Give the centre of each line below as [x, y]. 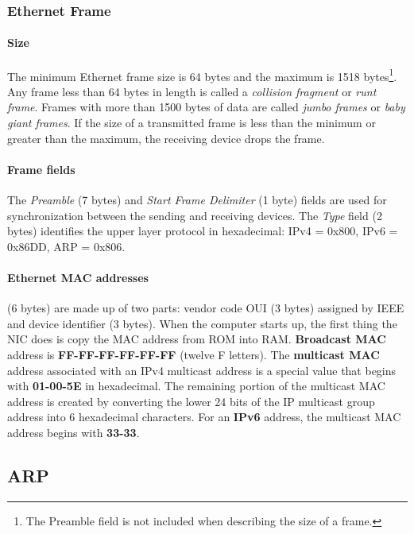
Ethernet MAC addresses [78, 278]
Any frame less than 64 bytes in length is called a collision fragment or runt [192, 91]
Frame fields [41, 169]
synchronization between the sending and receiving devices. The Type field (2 [195, 215]
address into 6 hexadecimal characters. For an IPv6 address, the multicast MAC [204, 417]
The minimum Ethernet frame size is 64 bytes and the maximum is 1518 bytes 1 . [202, 75]
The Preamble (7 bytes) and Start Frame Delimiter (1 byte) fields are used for [197, 200]
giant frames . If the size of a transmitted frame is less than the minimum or [192, 123]
